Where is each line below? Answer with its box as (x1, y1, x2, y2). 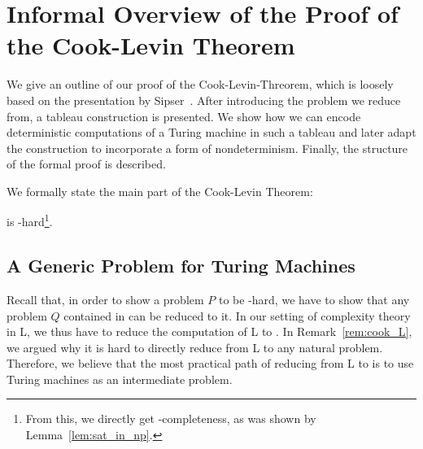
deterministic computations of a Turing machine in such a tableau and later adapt (7, 124, 416, 141)
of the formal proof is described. (7, 155, 166, 172)
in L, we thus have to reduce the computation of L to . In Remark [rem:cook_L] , (7, 323, 412, 340)
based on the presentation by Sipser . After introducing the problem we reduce (7, 91, 401, 108)
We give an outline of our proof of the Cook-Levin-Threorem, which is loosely (7, 76, 394, 93)
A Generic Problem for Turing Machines (7, 253, 355, 278)
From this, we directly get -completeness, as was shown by (25, 410, 316, 427)
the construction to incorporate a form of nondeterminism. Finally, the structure (7, 139, 408, 156)
